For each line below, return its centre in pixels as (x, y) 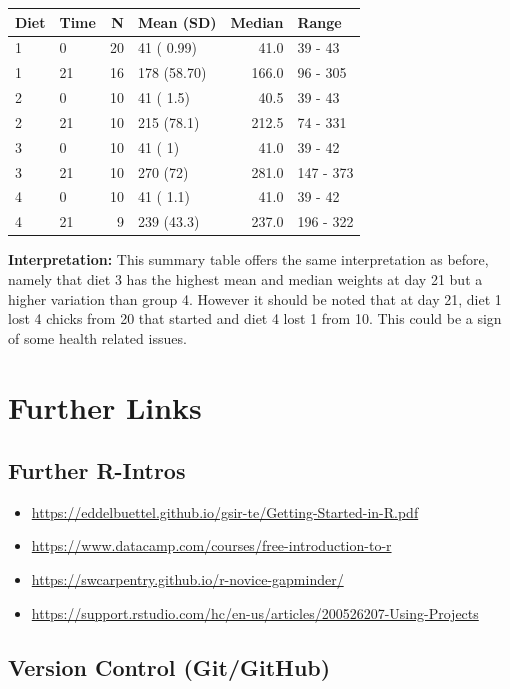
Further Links (105, 406)
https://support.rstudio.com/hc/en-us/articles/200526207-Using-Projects (255, 612)
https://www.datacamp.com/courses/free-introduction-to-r (211, 545)
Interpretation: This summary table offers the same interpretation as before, (248, 259)
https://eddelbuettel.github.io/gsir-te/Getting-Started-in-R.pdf (225, 511)
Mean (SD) (177, 21)
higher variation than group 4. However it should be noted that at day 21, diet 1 (255, 298)
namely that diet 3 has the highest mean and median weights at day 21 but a (245, 278)
